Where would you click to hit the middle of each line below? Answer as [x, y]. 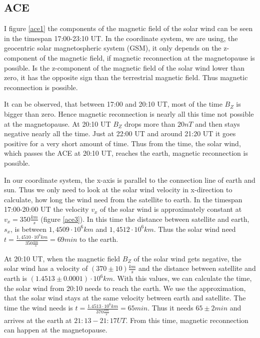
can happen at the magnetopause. [56, 330]
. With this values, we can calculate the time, [182, 278]
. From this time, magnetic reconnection [187, 320]
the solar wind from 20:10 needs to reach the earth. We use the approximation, [125, 288]
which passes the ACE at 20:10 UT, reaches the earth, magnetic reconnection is [126, 153]
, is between [28, 229]
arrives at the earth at [38, 320]
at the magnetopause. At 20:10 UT [57, 123]
